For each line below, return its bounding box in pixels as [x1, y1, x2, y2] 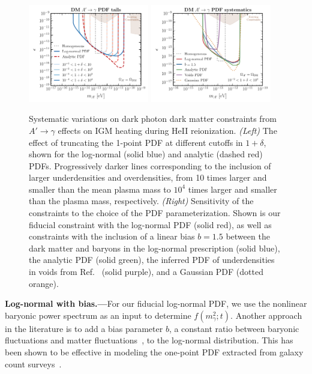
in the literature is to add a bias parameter [5, 322, 163, 334]
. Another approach [230, 309, 302, 321]
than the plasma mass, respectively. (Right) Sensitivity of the [29, 195, 254, 207]
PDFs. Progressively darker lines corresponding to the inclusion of [29, 159, 271, 172]
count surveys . [5, 357, 62, 370]
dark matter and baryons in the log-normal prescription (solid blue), [29, 241, 280, 254]
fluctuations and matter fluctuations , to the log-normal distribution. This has [5, 334, 293, 346]
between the [226, 230, 270, 243]
